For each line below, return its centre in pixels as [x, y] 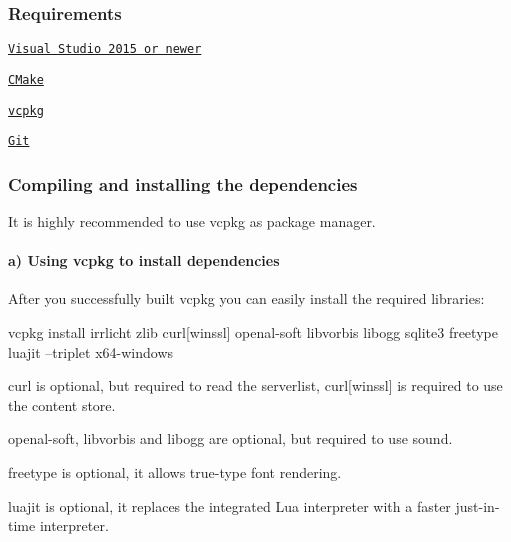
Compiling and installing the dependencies [183, 183]
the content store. [62, 404]
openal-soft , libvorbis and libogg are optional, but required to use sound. [230, 438]
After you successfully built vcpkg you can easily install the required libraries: [246, 298]
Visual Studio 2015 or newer [105, 49]
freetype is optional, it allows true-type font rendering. [175, 472]
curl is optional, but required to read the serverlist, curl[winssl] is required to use [255, 385]
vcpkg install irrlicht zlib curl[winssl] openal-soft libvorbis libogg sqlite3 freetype [253, 332]
